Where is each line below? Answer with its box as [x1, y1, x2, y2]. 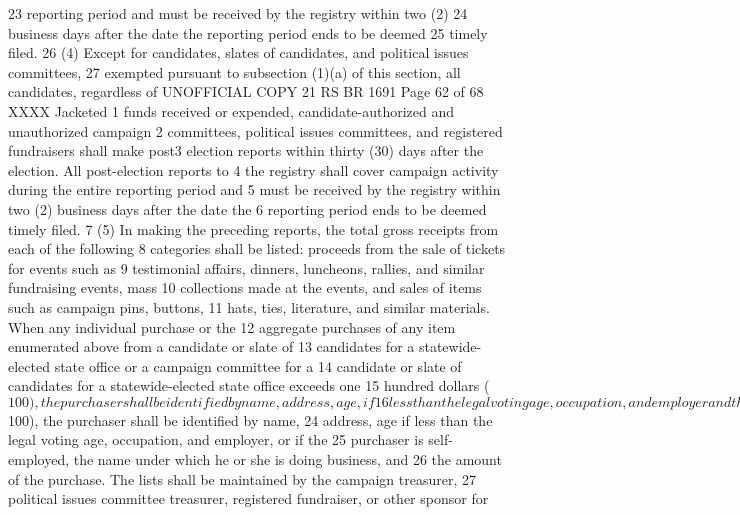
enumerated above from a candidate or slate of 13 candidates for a [8, 336, 415, 357]
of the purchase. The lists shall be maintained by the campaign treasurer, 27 [8, 468, 476, 489]
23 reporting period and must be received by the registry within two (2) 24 [8, 3, 468, 23]
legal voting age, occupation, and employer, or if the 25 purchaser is [8, 429, 424, 450]
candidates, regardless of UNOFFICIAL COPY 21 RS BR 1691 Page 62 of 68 [8, 81, 484, 102]
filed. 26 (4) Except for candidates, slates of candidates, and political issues [8, 42, 469, 63]
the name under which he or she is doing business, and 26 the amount [73, 449, 502, 470]
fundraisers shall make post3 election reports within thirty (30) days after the [8, 140, 484, 161]
